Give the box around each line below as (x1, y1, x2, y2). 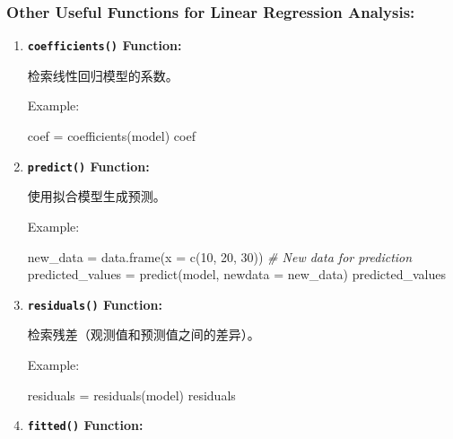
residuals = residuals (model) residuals (27, 385, 236, 404)
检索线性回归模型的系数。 (27, 66, 179, 84)
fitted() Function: (27, 416, 144, 435)
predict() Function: (27, 156, 150, 175)
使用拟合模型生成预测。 (27, 187, 166, 206)
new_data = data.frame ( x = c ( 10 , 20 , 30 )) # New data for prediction (27, 247, 413, 266)
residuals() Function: (27, 294, 162, 313)
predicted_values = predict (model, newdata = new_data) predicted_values (27, 265, 447, 284)
